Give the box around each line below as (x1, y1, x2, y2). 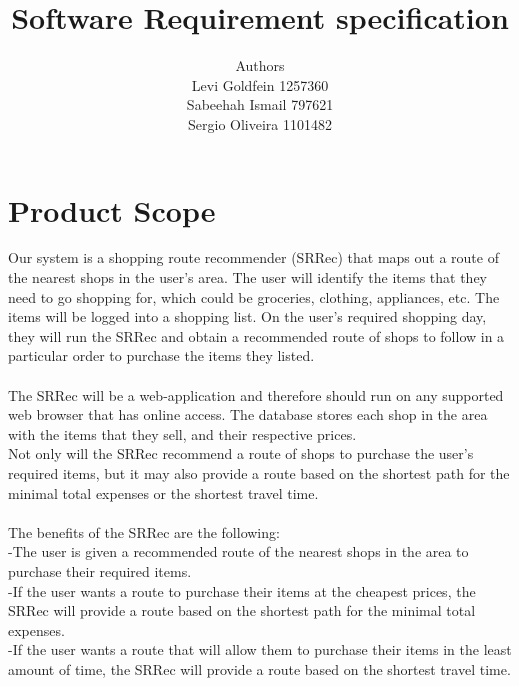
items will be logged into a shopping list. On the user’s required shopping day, (8, 306, 487, 327)
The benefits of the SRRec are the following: (8, 521, 280, 542)
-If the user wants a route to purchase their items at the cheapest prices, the (8, 580, 476, 601)
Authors (235, 55, 285, 76)
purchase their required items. (8, 560, 192, 581)
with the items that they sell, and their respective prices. (8, 423, 357, 444)
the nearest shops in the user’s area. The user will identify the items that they (8, 267, 487, 288)
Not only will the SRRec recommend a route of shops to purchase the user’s (8, 443, 474, 464)
